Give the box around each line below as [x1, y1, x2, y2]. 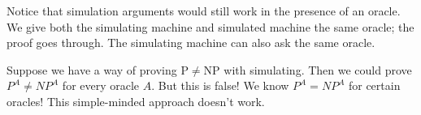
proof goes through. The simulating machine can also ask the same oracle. [7, 34, 375, 51]
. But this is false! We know [151, 77, 289, 94]
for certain [348, 77, 401, 94]
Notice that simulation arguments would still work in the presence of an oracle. [7, 2, 401, 19]
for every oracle [62, 77, 140, 94]
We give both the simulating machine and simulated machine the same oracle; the [7, 18, 414, 35]
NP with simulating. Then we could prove [203, 61, 412, 78]
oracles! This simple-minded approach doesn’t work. [7, 92, 265, 109]
